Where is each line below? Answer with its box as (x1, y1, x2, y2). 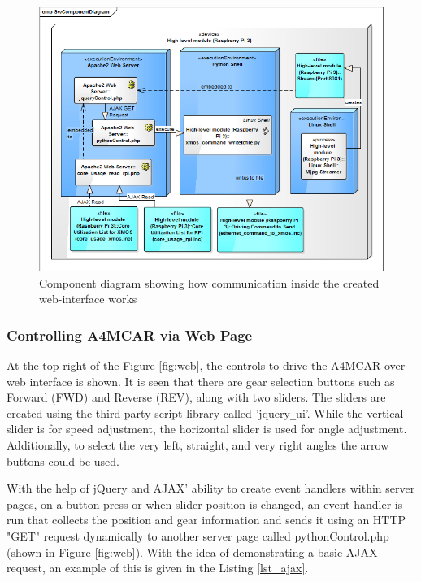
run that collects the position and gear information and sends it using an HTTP (7, 511, 406, 528)
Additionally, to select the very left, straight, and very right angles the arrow (7, 436, 389, 453)
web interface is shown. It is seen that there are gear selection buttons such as (7, 372, 395, 389)
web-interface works (39, 290, 137, 307)
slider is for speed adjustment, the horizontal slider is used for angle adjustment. (7, 420, 407, 437)
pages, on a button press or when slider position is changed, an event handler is (7, 495, 403, 512)
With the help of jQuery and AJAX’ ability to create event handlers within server (7, 480, 415, 497)
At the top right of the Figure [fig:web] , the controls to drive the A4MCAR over (7, 356, 406, 373)
